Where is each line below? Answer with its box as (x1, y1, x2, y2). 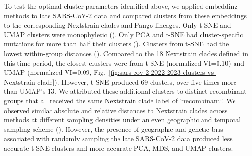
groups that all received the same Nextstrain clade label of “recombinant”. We (4, 95, 236, 105)
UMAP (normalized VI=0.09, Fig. (4, 67, 105, 77)
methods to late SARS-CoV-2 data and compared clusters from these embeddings (4, 10, 247, 20)
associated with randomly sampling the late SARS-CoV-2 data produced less (4, 133, 233, 143)
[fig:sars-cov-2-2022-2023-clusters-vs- (108, 67, 216, 77)
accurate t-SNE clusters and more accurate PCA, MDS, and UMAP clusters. (4, 142, 233, 153)
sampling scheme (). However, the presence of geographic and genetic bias (4, 124, 223, 134)
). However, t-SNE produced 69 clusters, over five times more (54, 76, 237, 86)
